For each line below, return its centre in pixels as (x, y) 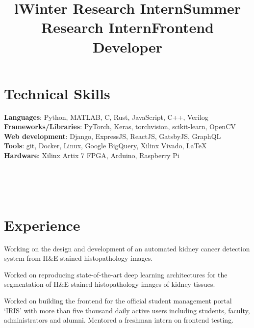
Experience (42, 225)
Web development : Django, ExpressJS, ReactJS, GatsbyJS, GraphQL (113, 136)
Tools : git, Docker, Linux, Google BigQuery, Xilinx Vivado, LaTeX (105, 146)
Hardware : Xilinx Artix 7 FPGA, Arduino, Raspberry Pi (92, 155)
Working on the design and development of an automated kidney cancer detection (127, 248)
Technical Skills (57, 93)
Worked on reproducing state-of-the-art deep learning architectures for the (116, 274)
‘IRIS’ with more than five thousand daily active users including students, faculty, (127, 310)
